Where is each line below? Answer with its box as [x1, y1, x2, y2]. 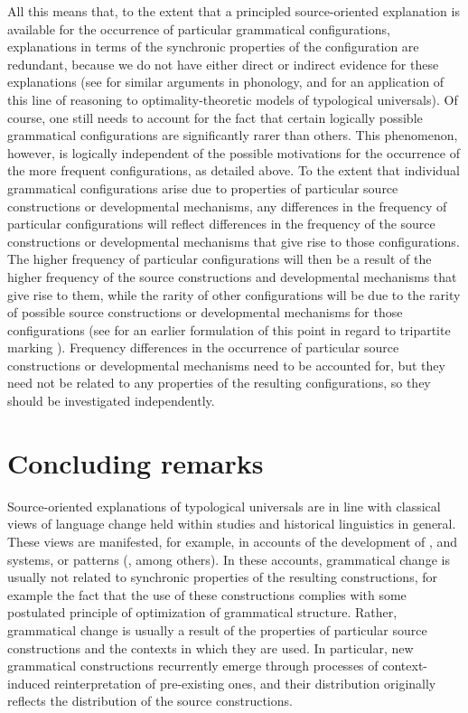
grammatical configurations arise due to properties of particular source [7, 178, 398, 197]
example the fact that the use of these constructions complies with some [7, 585, 407, 604]
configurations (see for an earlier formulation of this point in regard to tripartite [7, 320, 451, 339]
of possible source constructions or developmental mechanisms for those [7, 303, 403, 322]
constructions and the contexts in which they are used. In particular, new [7, 638, 414, 657]
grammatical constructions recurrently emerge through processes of [7, 656, 379, 675]
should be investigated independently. [7, 391, 215, 410]
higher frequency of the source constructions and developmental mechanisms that [7, 267, 457, 286]
